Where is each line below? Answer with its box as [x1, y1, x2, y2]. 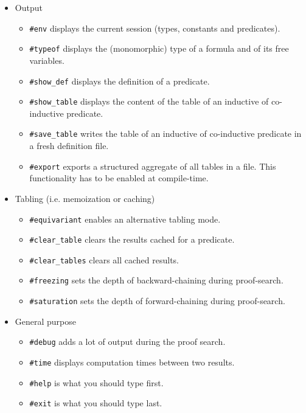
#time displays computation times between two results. [29, 356, 235, 369]
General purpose [15, 314, 77, 327]
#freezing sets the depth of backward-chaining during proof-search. [29, 274, 283, 286]
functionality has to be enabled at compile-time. [29, 172, 209, 184]
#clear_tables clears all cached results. [29, 253, 179, 266]
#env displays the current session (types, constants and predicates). [29, 21, 280, 34]
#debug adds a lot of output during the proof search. [29, 335, 226, 348]
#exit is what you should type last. [29, 397, 162, 409]
